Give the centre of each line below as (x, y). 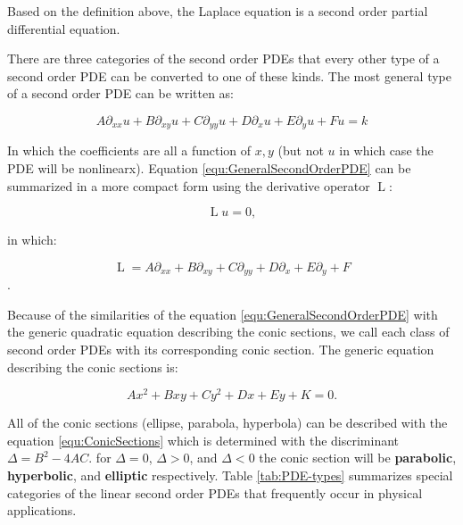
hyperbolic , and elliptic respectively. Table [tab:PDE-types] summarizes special (230, 475)
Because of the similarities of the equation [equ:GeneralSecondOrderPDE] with (223, 314)
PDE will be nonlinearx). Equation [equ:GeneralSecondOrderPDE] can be (209, 168)
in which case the (386, 150)
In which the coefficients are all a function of (129, 150)
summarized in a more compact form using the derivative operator (189, 185)
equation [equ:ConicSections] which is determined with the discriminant (203, 440)
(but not (301, 150)
